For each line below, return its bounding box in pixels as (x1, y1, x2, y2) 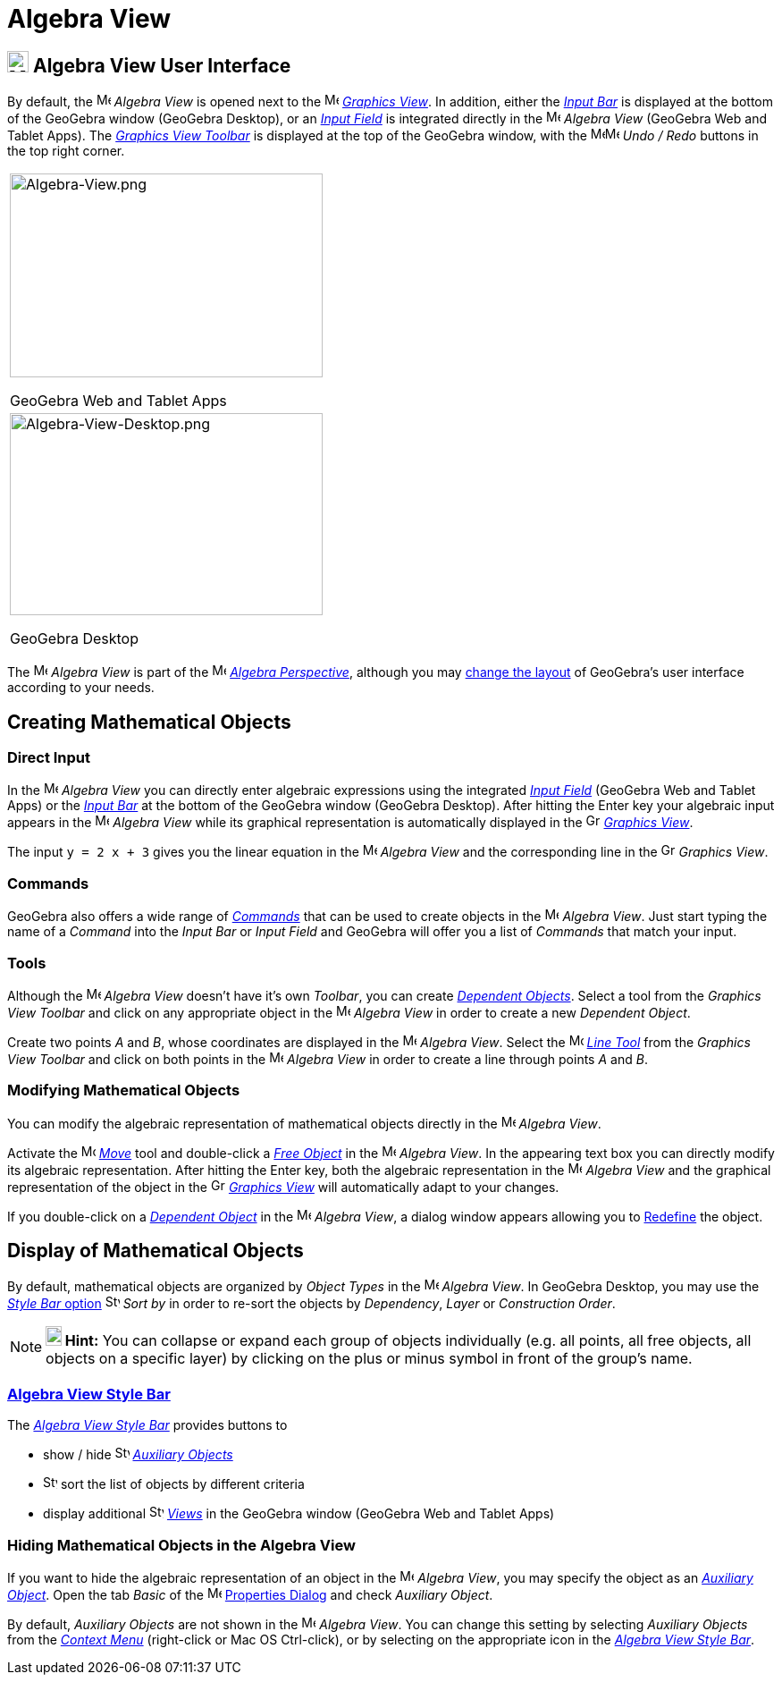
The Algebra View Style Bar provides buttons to (7, 1417, 288, 1433)
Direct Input (7, 748, 91, 767)
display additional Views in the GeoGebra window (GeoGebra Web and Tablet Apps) (43, 1506, 555, 1522)
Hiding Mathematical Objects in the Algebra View (7, 1535, 356, 1554)
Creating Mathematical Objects (7, 710, 291, 733)
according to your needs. (7, 680, 155, 696)
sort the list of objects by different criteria (60, 1476, 305, 1492)
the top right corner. (7, 143, 125, 159)
